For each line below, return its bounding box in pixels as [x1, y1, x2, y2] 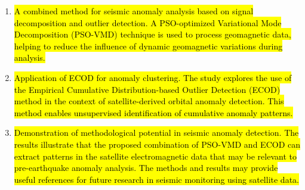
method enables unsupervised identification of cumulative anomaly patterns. [14, 106, 293, 119]
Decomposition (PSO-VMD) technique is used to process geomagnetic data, [14, 28, 291, 41]
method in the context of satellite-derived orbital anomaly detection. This [14, 95, 284, 107]
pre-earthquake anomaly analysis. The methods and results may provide [14, 161, 278, 174]
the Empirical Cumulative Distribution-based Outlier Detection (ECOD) [14, 83, 281, 95]
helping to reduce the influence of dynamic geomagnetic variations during [14, 39, 283, 52]
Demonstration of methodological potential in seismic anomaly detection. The [14, 126, 299, 139]
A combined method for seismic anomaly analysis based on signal [14, 5, 254, 17]
